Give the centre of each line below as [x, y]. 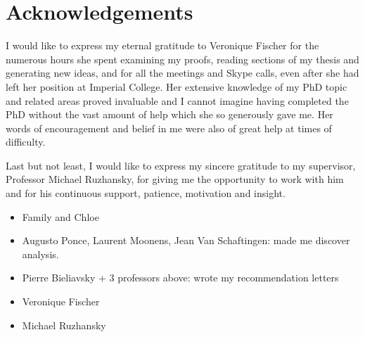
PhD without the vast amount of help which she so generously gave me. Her [169, 114]
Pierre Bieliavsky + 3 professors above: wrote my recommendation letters [180, 278]
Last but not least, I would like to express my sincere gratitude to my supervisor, [181, 165]
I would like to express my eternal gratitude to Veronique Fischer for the [162, 45]
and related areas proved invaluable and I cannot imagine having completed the [177, 100]
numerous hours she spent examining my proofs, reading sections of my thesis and [182, 59]
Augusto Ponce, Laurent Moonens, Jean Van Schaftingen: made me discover [186, 240]
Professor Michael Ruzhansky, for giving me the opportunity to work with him [175, 179]
